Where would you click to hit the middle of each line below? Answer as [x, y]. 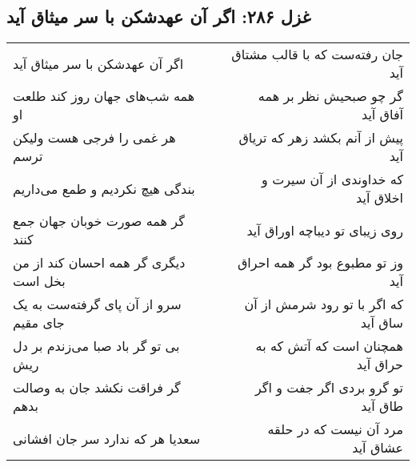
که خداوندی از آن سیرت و [332, 179]
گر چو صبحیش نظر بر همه [330, 96]
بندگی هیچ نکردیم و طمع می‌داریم [104, 188]
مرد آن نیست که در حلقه [335, 429]
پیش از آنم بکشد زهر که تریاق [321, 138]
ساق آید [382, 323]
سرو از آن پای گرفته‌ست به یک [97, 304]
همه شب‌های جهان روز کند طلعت [104, 96]
